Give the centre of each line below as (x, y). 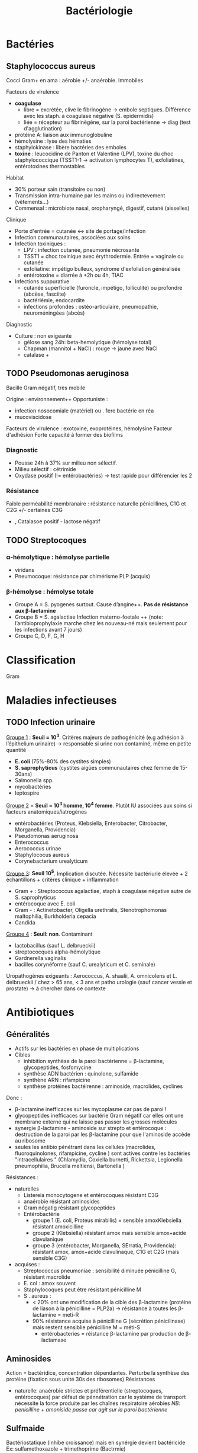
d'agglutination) (43, 128)
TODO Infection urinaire (51, 722)
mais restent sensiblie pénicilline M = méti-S (86, 1327)
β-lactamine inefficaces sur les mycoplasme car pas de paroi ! (90, 1109)
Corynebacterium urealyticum (51, 861)
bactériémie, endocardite (54, 300)
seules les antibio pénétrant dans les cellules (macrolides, (85, 1147)
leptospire (27, 793)
